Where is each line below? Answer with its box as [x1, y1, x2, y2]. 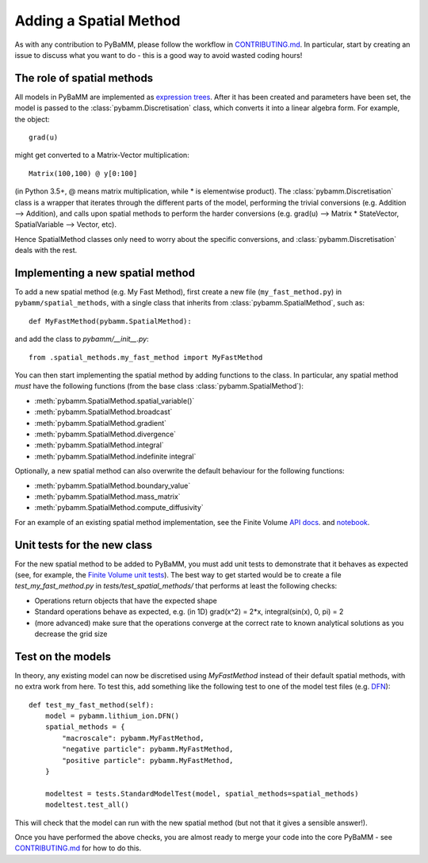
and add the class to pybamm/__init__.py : [14, 334, 150, 344]
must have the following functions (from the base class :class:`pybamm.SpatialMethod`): [14, 382, 304, 391]
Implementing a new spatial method [14, 266, 196, 279]
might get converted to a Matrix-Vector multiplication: [14, 151, 189, 160]
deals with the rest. [14, 246, 78, 255]
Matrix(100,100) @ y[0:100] [29, 169, 138, 178]
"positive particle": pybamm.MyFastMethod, [62, 756, 234, 765]
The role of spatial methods [14, 71, 154, 85]
